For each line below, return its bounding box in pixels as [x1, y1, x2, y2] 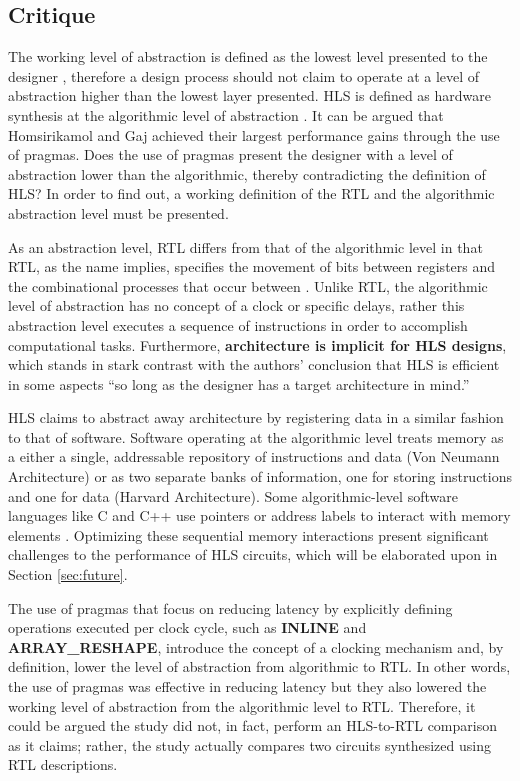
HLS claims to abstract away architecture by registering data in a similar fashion [8, 407, 504, 428]
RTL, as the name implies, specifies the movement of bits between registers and [8, 256, 496, 277]
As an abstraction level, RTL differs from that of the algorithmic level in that [8, 236, 483, 257]
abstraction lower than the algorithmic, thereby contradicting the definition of [8, 163, 486, 184]
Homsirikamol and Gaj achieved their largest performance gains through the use [8, 124, 500, 145]
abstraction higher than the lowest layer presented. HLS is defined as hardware [8, 85, 492, 106]
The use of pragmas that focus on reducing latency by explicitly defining [8, 597, 453, 618]
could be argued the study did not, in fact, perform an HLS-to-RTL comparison [8, 715, 497, 736]
